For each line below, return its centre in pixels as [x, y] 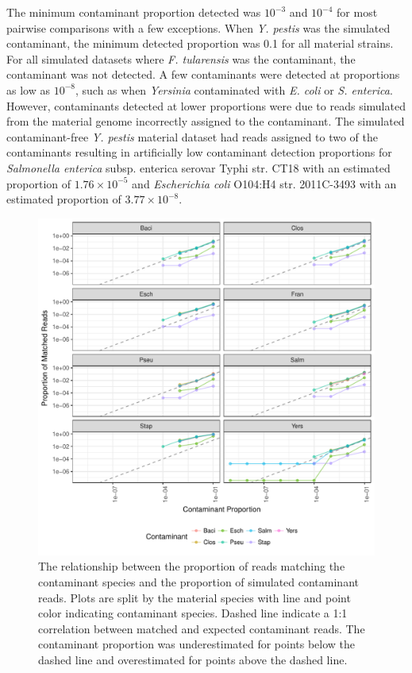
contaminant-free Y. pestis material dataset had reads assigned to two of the [192, 136]
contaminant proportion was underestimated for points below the [197, 644]
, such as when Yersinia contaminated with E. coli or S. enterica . [234, 89]
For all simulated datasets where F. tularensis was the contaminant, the [181, 58]
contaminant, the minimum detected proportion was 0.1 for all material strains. [200, 43]
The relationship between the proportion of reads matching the [192, 566]
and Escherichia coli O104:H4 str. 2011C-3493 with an [264, 183]
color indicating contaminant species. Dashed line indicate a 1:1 [193, 613]
